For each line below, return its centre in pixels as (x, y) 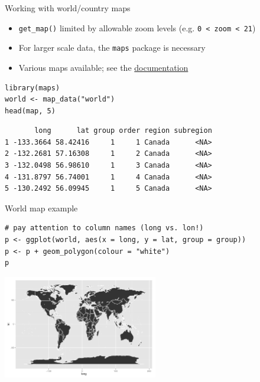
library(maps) (32, 88)
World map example (41, 208)
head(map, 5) (30, 111)
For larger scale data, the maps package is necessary (112, 48)
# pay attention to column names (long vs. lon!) (104, 228)
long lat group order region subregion (123, 131)
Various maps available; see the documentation (103, 67)
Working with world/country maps (68, 8)
